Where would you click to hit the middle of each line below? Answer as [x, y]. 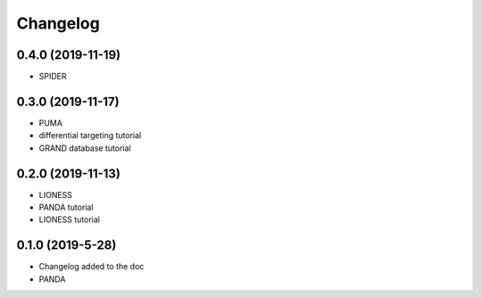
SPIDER [53, 77]
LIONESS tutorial [69, 219]
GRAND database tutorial [85, 148]
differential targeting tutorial [90, 136]
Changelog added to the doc [91, 267]
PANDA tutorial [66, 207]
